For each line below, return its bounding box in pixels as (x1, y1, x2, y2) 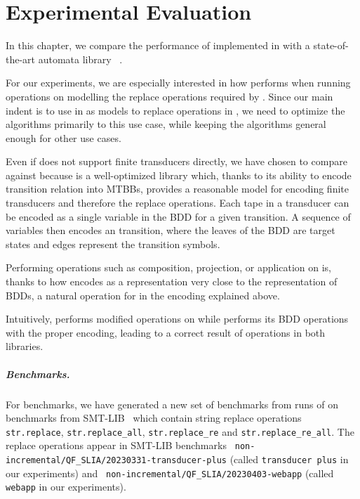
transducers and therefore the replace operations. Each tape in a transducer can (6, 195, 349, 210)
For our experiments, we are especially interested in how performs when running (6, 75, 351, 90)
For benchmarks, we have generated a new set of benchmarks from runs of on (6, 396, 338, 411)
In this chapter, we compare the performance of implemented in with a (6, 38, 310, 53)
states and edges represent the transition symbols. (6, 236, 220, 251)
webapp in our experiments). (6, 479, 126, 494)
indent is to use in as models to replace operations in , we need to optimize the (6, 103, 345, 117)
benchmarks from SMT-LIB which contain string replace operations (6, 410, 302, 425)
